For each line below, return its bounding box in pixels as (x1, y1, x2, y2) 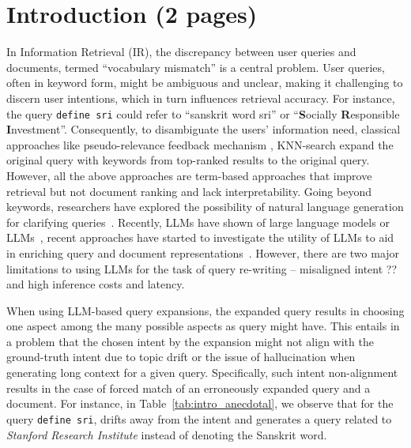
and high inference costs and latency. (6, 276, 185, 292)
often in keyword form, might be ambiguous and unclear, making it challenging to (6, 74, 403, 91)
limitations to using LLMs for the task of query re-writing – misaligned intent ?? (6, 260, 398, 277)
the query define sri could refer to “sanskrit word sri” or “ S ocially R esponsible (6, 105, 400, 122)
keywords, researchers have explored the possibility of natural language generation (6, 198, 404, 215)
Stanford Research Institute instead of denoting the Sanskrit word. (6, 426, 327, 442)
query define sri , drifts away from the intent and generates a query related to (6, 410, 392, 427)
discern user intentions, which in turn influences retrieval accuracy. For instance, (6, 89, 395, 106)
